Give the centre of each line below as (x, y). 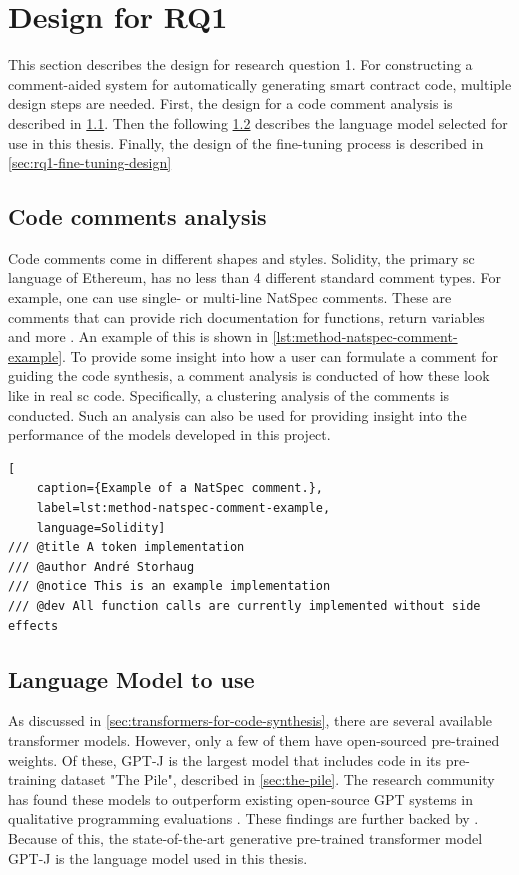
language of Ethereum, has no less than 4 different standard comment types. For (254, 277)
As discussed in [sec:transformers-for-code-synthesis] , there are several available (250, 720)
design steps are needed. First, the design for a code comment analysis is (230, 103)
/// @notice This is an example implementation (169, 586)
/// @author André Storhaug (101, 566)
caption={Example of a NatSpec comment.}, (179, 488)
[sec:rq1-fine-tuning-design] (90, 162)
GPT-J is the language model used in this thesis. (158, 857)
